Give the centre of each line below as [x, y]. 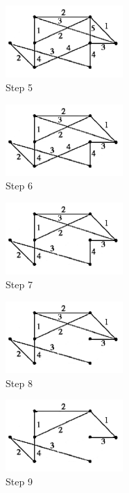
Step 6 [19, 186]
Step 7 [19, 284]
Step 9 [19, 482]
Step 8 [19, 383]
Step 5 [19, 87]
